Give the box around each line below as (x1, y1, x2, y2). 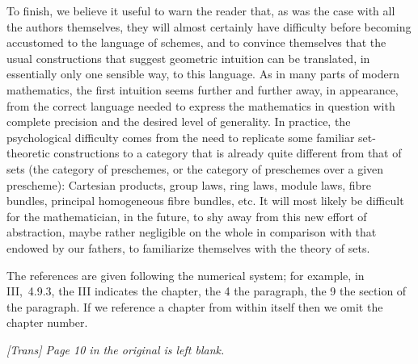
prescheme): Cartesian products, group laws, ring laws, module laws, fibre (6, 176, 372, 193)
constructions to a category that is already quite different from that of (53, 144, 402, 161)
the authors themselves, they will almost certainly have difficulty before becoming (6, 18, 412, 35)
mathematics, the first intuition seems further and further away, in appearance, (6, 81, 399, 98)
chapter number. (6, 314, 88, 331)
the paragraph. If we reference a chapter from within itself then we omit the (6, 298, 383, 315)
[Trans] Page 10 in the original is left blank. (6, 341, 225, 358)
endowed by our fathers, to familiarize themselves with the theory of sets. (6, 239, 370, 256)
